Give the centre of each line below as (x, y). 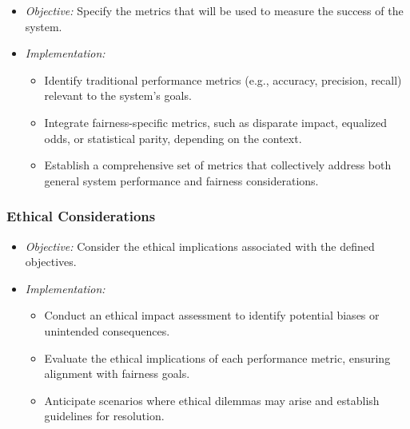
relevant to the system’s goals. (118, 95)
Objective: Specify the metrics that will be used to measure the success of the (214, 10)
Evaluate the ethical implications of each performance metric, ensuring (217, 357)
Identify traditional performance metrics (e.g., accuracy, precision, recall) (223, 79)
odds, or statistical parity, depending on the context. (173, 138)
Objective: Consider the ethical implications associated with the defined (200, 246)
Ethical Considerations (81, 216)
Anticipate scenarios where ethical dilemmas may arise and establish (212, 400)
